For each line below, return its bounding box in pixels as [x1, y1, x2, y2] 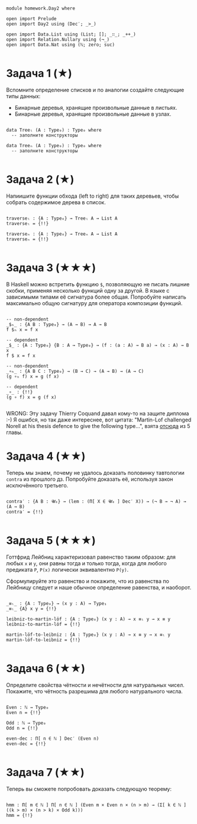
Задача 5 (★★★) [6, 534, 96, 547]
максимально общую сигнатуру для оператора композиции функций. [6, 299, 183, 306]
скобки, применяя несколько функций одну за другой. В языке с [6, 287, 170, 294]
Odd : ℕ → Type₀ [6, 720, 46, 726]
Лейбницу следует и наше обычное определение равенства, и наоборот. [6, 584, 192, 591]
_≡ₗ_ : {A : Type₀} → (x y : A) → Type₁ [6, 600, 108, 606]
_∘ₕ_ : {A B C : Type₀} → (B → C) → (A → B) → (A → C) [6, 368, 144, 374]
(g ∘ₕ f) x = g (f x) [6, 373, 60, 379]
